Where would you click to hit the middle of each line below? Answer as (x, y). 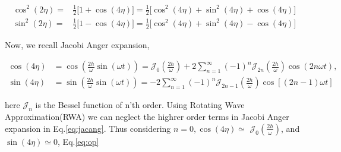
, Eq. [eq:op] (78, 141)
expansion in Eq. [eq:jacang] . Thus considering (88, 128)
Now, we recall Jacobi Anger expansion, (77, 44)
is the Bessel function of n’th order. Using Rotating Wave (140, 105)
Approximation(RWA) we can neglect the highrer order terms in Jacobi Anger (147, 117)
